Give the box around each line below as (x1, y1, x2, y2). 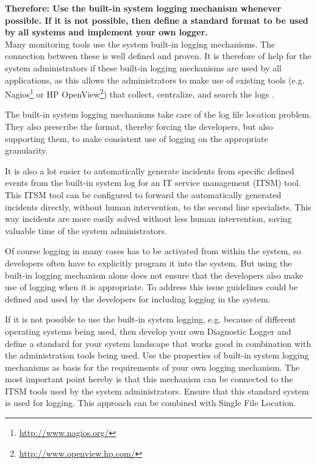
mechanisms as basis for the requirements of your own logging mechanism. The (5, 360, 300, 373)
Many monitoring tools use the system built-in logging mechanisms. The (5, 37, 276, 50)
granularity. (5, 144, 48, 157)
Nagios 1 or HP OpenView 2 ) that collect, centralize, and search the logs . (5, 86, 274, 100)
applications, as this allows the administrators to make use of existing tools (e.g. (5, 73, 305, 86)
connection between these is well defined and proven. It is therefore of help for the (5, 49, 312, 62)
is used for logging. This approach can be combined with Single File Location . (5, 396, 296, 409)
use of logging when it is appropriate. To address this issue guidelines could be (5, 280, 298, 293)
